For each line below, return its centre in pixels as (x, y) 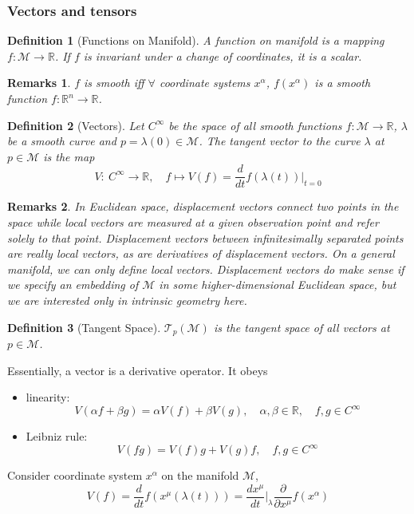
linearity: (48, 397)
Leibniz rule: (57, 436)
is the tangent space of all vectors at (302, 327)
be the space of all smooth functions (255, 125)
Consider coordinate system (75, 475)
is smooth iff (114, 83)
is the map (69, 156)
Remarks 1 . (39, 83)
